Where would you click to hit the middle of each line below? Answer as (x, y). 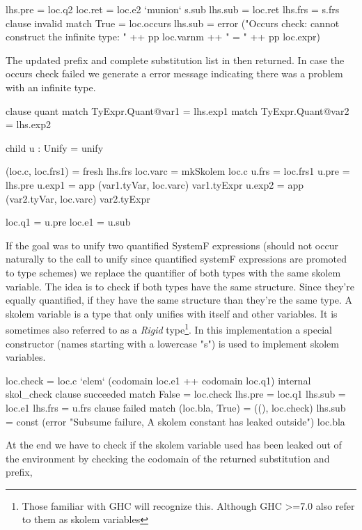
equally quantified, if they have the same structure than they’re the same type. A (179, 300)
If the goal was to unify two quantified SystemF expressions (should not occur (172, 245)
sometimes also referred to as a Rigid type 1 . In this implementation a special (169, 328)
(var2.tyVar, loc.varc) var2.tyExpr (78, 198)
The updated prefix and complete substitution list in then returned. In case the (175, 60)
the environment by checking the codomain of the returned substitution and (168, 458)
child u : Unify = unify (55, 147)
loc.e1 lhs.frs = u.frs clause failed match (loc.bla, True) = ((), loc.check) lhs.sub (176, 407)
